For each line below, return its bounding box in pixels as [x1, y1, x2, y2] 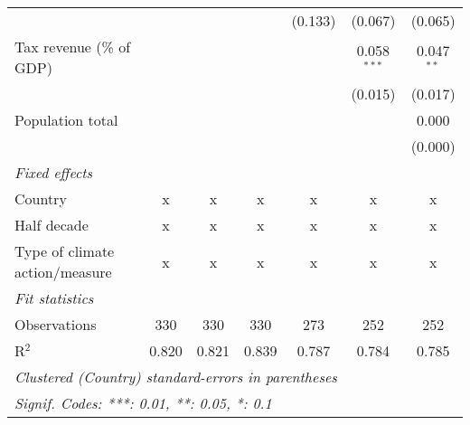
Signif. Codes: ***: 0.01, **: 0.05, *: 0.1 [14, 392, 272, 413]
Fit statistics [14, 288, 94, 308]
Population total [14, 109, 118, 130]
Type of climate [14, 241, 115, 261]
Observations [14, 314, 97, 335]
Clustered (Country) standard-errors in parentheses [14, 366, 337, 387]
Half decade [14, 214, 89, 235]
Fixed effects [14, 162, 93, 183]
